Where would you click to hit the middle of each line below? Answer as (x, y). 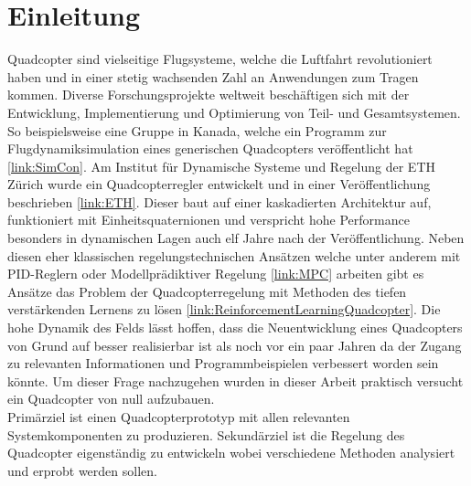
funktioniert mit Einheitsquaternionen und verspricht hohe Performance (209, 220)
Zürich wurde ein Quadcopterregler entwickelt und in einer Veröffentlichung (219, 184)
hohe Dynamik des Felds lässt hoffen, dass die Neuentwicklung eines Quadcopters (235, 328)
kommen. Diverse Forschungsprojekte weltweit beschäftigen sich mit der (209, 95)
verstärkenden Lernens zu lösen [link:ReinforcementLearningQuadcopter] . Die (224, 309)
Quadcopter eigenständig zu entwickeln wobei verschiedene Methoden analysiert (231, 453)
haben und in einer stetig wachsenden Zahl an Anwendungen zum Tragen (213, 76)
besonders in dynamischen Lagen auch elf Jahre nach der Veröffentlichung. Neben (236, 238)
